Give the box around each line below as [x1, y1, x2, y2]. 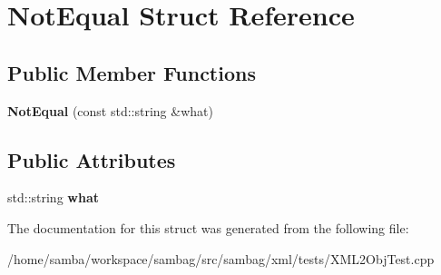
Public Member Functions [7, 58, 256, 86]
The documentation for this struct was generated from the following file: [7, 218, 409, 237]
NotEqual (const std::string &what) [7, 101, 213, 120]
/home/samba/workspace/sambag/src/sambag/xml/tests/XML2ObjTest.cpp [7, 249, 435, 268]
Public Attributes [7, 145, 176, 173]
